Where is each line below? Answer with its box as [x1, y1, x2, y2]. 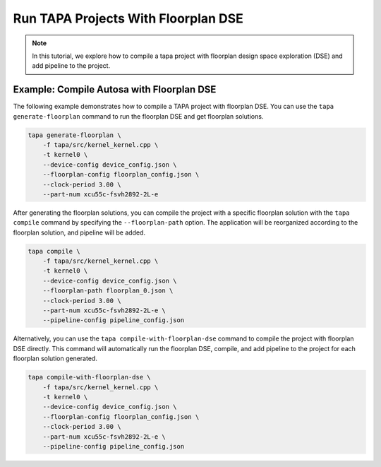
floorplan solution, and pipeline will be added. [13, 228, 146, 237]
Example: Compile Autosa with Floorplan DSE [13, 83, 217, 95]
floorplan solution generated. [13, 354, 98, 363]
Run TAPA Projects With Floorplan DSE [13, 11, 243, 26]
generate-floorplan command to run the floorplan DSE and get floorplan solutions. [13, 112, 264, 120]
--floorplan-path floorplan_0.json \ [42, 287, 174, 295]
